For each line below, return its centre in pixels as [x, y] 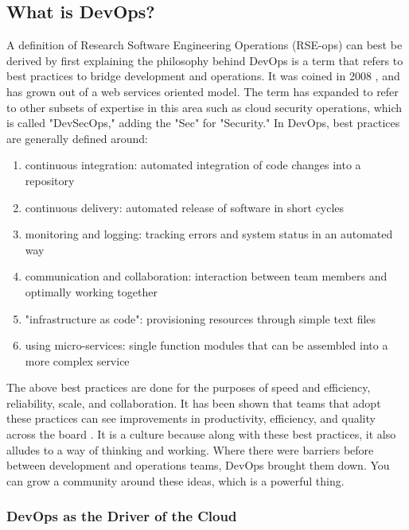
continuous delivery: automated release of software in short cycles [185, 207]
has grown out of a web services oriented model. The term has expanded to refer [203, 91]
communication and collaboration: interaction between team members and [206, 276]
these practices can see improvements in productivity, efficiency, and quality [191, 418]
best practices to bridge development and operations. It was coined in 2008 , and [203, 76]
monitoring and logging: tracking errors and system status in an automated [209, 234]
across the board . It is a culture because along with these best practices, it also [201, 434]
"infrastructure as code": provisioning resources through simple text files [201, 318]
